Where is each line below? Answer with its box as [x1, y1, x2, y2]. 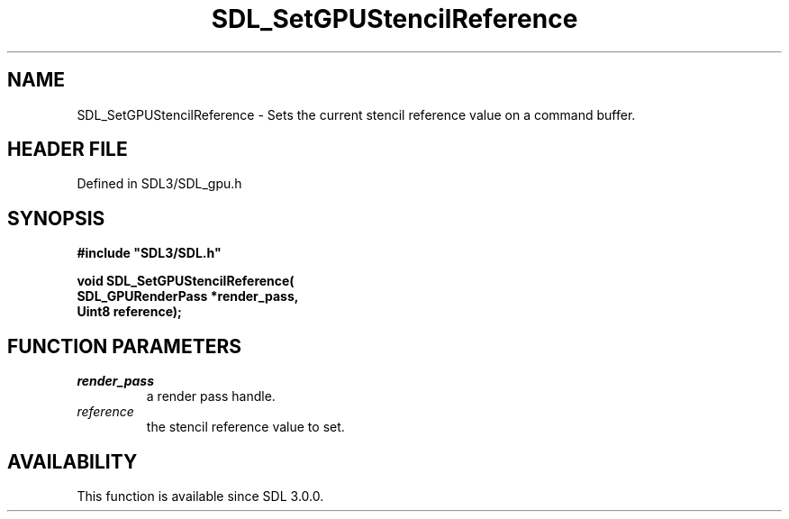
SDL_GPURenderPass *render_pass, [77, 288, 299, 305]
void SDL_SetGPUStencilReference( [77, 273, 295, 289]
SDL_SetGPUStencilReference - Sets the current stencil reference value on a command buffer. [77, 106, 636, 123]
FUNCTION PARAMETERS [7, 334, 241, 358]
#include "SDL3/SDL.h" [77, 245, 222, 261]
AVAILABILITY [7, 450, 138, 473]
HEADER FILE [7, 138, 128, 161]
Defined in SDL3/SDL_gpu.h [77, 176, 242, 192]
